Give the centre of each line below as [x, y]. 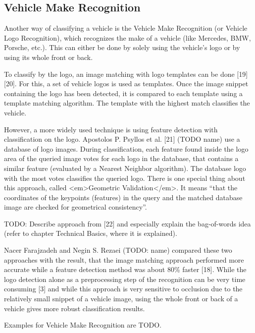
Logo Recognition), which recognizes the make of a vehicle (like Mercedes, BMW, [127, 37]
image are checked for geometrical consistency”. [76, 207]
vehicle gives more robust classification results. [75, 308]
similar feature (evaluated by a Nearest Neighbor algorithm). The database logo [125, 168]
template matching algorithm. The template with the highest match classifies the [127, 103]
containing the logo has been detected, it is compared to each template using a [124, 93]
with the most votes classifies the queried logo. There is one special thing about [125, 178]
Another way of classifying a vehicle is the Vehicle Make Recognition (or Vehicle [126, 28]
